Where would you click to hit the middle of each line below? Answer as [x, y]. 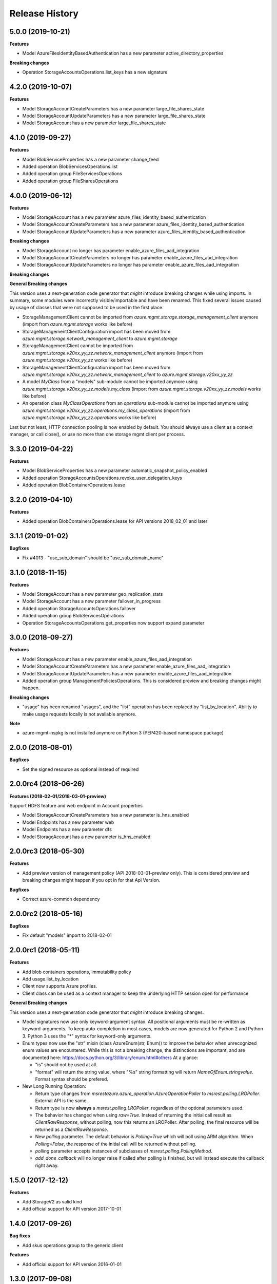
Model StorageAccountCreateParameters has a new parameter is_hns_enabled [106, 815]
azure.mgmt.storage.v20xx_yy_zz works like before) [77, 360]
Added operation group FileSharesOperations [70, 181]
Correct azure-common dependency [61, 899]
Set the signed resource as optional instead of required [81, 769]
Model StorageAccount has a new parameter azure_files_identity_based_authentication [114, 217]
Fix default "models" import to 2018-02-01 [67, 935]
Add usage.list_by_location [51, 979]
